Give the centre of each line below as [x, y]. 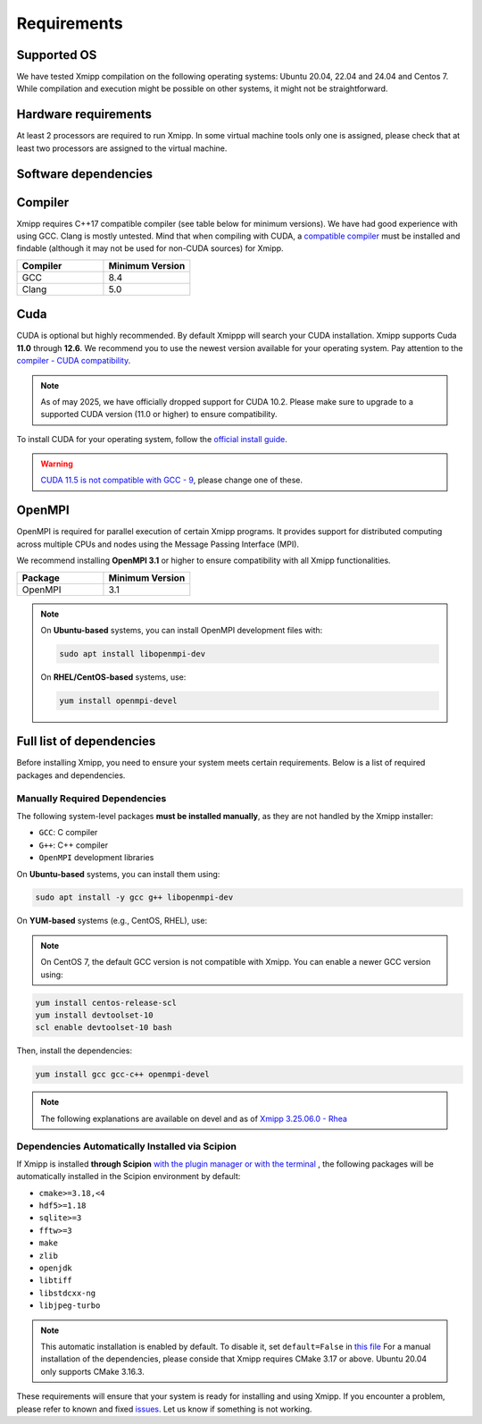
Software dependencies [85, 174]
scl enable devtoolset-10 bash [104, 1028]
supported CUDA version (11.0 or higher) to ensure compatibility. [159, 415]
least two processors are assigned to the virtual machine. [122, 148]
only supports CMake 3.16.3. [92, 1371]
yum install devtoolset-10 [94, 1015]
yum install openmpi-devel [118, 700]
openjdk [56, 1268]
